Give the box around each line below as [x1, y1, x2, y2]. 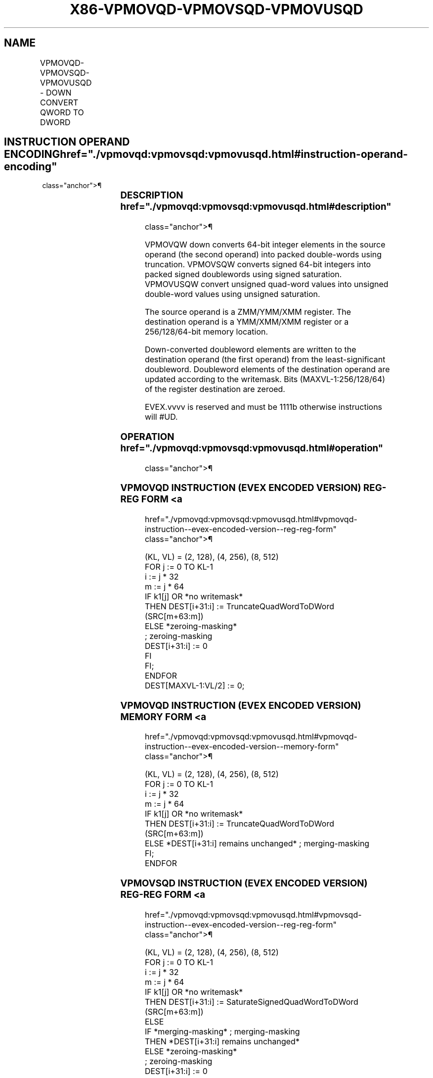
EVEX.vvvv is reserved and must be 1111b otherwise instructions [144, 402, 383, 412]
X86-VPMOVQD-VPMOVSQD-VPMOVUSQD [70, 1, 363, 18]
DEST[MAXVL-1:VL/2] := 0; [144, 681, 245, 691]
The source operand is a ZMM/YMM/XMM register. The [144, 307, 351, 317]
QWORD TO [40, 107, 84, 117]
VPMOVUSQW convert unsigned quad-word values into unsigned [144, 279, 389, 290]
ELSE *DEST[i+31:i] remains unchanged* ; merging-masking [144, 838, 370, 849]
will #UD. [144, 412, 178, 422]
